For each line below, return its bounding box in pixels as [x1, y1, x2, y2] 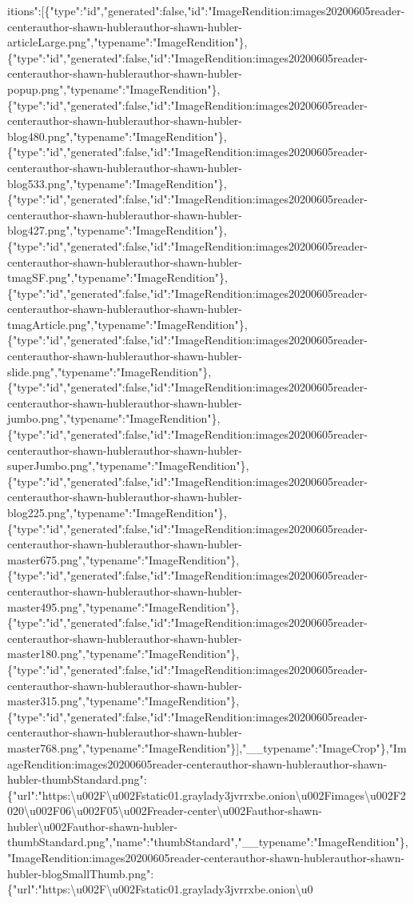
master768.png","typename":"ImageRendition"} [7, 739, 237, 756]
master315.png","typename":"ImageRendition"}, [7, 692, 240, 709]
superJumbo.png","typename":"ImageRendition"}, [7, 457, 249, 474]
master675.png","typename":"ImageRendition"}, [7, 551, 240, 568]
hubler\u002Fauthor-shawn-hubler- [7, 817, 178, 834]
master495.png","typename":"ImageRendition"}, [7, 598, 240, 615]
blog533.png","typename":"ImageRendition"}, [7, 175, 227, 191]
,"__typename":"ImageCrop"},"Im [239, 739, 407, 756]
